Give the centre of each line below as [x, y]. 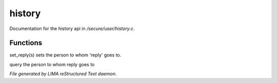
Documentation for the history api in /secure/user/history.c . [72, 29]
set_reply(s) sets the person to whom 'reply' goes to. [65, 55]
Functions [26, 43]
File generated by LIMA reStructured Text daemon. [63, 74]
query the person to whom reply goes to [52, 64]
